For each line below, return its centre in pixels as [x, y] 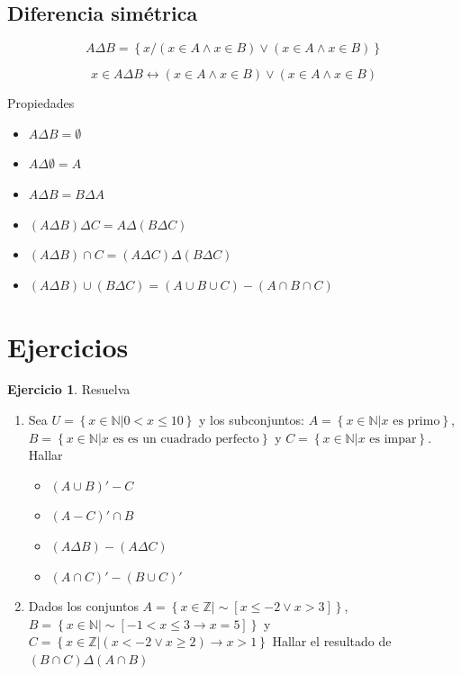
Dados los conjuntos [83, 606]
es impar [393, 439]
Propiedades [41, 103]
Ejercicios [68, 346]
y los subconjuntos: [252, 420]
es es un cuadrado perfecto [186, 439]
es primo [416, 422]
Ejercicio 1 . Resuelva [69, 389]
